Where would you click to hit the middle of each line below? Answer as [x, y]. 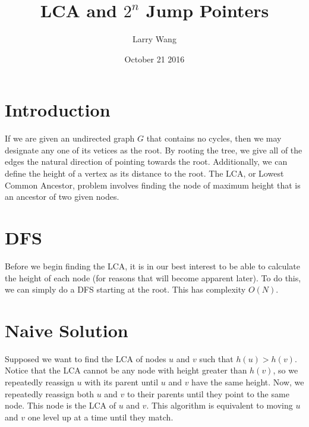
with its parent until [122, 382]
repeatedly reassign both [49, 393]
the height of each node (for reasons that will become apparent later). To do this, [153, 277]
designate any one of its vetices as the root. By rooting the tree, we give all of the [154, 150]
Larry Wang [154, 39]
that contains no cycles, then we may [214, 138]
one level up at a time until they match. [100, 417]
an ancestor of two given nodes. [62, 197]
